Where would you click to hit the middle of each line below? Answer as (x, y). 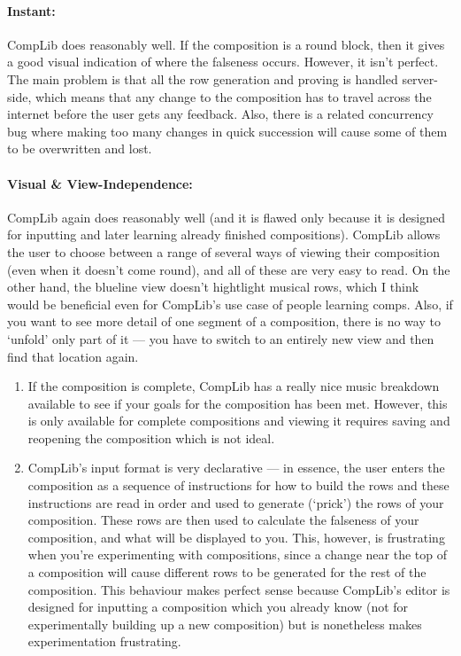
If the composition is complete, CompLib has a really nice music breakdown (234, 386)
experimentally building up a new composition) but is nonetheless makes (225, 624)
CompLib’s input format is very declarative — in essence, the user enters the (236, 468)
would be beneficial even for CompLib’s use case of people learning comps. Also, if (230, 304)
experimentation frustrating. (104, 641)
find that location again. (73, 356)
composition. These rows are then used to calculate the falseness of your (223, 520)
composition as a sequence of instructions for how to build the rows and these (238, 485)
